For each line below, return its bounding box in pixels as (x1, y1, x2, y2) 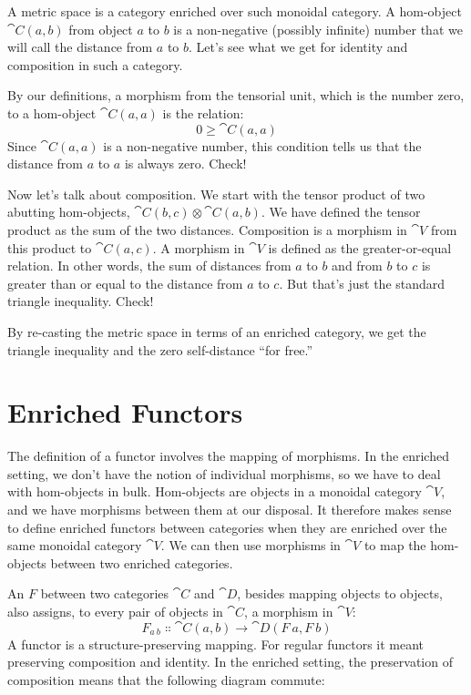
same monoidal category (7, 536, 142, 555)
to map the (363, 536, 426, 555)
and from (332, 256, 383, 275)
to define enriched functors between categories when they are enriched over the (7, 517, 447, 537)
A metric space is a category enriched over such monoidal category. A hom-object (7, 2, 462, 20)
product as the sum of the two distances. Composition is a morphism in (7, 220, 407, 239)
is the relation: (162, 103, 244, 122)
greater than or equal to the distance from (7, 273, 243, 292)
